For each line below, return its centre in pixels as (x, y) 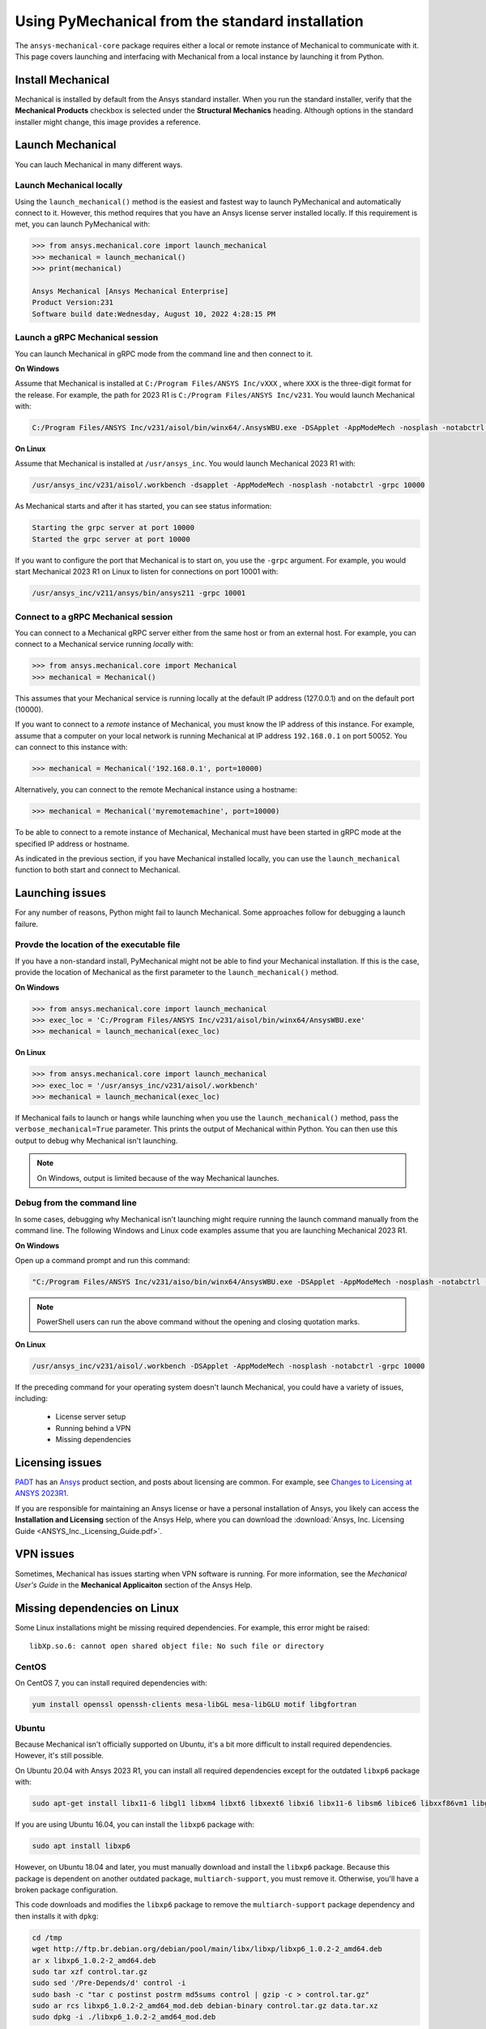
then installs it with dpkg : (57, 1916)
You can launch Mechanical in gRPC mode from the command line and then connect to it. (164, 354)
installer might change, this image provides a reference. (108, 122)
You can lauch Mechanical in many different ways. (99, 164)
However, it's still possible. (60, 1755)
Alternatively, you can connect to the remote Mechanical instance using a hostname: (156, 790)
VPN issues (45, 1554)
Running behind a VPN (93, 1428)
